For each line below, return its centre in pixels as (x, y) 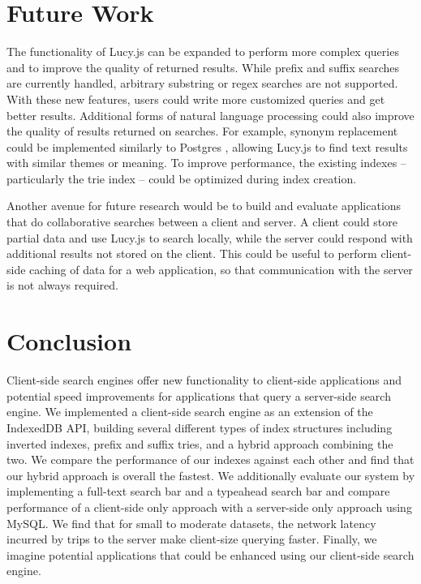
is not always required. (62, 285)
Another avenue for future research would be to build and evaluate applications (204, 206)
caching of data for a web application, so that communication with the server (221, 269)
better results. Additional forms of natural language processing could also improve (210, 115)
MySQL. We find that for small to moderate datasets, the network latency (191, 523)
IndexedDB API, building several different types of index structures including (200, 427)
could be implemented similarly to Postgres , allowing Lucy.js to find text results (207, 146)
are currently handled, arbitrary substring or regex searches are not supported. (202, 83)
